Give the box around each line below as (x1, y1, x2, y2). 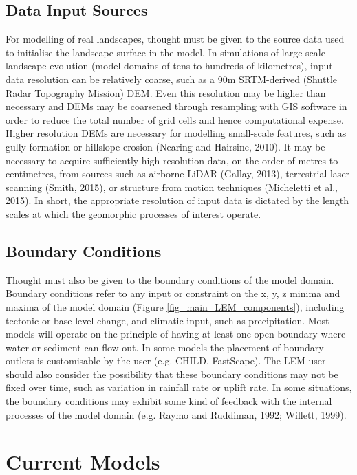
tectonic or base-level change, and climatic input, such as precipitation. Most (6, 313, 329, 327)
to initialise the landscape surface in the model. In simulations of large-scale (6, 45, 325, 59)
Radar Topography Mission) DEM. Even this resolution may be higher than (6, 85, 326, 100)
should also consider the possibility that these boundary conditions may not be (6, 366, 338, 381)
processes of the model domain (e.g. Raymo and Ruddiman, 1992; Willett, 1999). (6, 407, 347, 421)
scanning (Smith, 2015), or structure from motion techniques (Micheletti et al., (6, 179, 338, 194)
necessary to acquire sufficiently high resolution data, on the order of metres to (6, 153, 338, 167)
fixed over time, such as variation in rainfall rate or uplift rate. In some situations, (6, 380, 352, 395)
